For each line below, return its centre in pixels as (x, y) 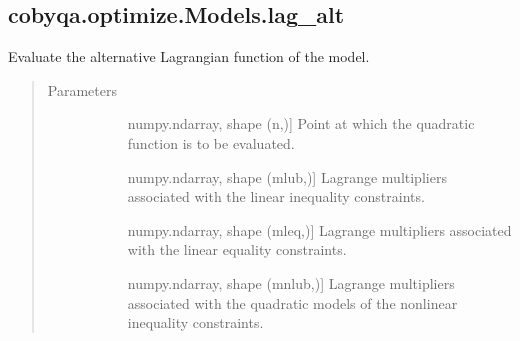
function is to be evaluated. (211, 142)
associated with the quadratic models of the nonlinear (292, 302)
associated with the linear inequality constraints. (276, 196)
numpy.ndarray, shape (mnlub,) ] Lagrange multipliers (291, 282)
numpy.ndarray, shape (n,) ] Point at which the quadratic (301, 123)
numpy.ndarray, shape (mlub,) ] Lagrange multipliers (287, 176)
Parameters (82, 89)
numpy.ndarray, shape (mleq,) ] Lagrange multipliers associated (319, 229)
